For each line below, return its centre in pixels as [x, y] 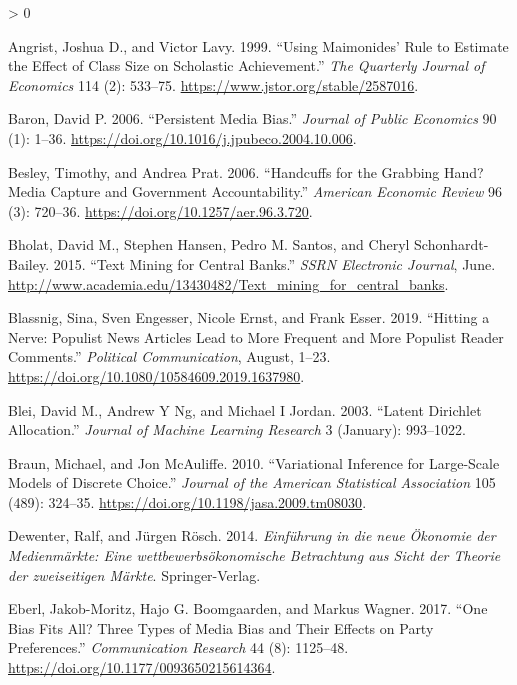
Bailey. [29, 263]
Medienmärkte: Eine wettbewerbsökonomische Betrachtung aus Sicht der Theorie [254, 555]
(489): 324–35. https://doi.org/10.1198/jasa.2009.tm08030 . [187, 501]
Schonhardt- [451, 244]
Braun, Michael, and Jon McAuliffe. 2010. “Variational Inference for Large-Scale [254, 462]
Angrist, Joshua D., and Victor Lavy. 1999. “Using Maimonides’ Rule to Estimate [258, 45]
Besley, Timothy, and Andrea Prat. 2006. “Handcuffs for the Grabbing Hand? [246, 171]
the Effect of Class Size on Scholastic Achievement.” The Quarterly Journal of [246, 65]
